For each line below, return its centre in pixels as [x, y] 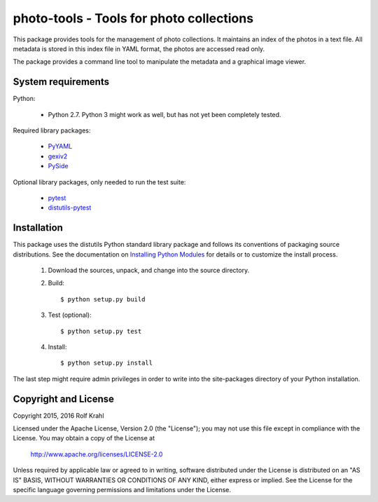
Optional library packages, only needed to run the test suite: [99, 182]
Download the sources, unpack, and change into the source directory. [149, 271]
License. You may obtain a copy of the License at [84, 438]
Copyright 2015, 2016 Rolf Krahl [58, 415]
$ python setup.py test [101, 331]
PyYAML [60, 147]
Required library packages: [52, 130]
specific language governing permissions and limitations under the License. [122, 490]
